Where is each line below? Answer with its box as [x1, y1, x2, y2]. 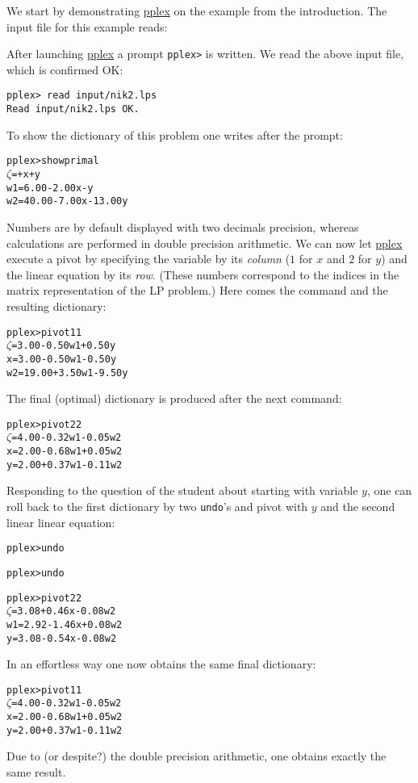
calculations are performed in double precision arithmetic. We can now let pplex [6, 234, 403, 251]
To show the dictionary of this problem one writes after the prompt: [6, 126, 343, 143]
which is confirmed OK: [6, 61, 123, 77]
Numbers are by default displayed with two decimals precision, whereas [6, 218, 359, 235]
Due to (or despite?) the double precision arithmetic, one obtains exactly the [6, 747, 387, 764]
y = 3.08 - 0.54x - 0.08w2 [6, 632, 117, 644]
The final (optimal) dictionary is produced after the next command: [6, 390, 342, 407]
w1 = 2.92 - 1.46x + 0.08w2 [6, 618, 123, 630]
